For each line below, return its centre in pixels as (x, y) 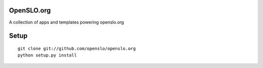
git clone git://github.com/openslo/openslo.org (77, 48)
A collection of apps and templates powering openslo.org (66, 22)
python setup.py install (47, 55)
